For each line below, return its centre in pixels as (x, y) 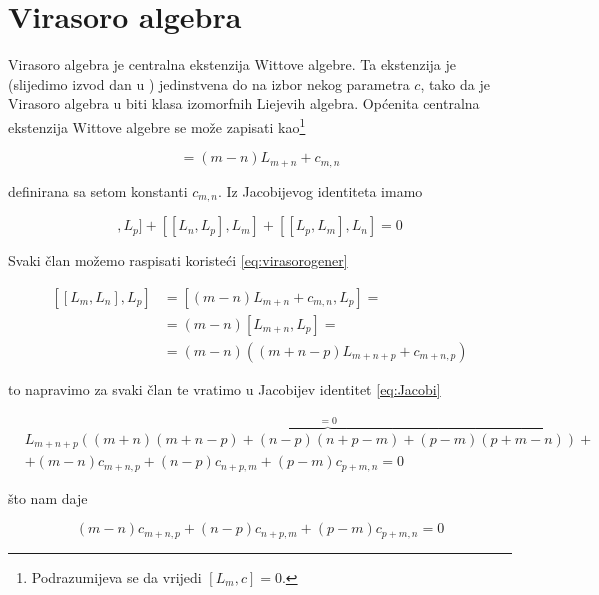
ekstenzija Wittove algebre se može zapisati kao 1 (157, 125)
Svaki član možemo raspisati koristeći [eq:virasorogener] (178, 260)
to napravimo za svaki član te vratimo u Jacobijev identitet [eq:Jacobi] (224, 388)
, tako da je (455, 83)
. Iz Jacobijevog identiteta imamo (320, 190)
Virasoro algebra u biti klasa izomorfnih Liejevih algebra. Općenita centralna (244, 103)
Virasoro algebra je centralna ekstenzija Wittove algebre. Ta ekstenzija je (232, 64)
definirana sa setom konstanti (98, 190)
